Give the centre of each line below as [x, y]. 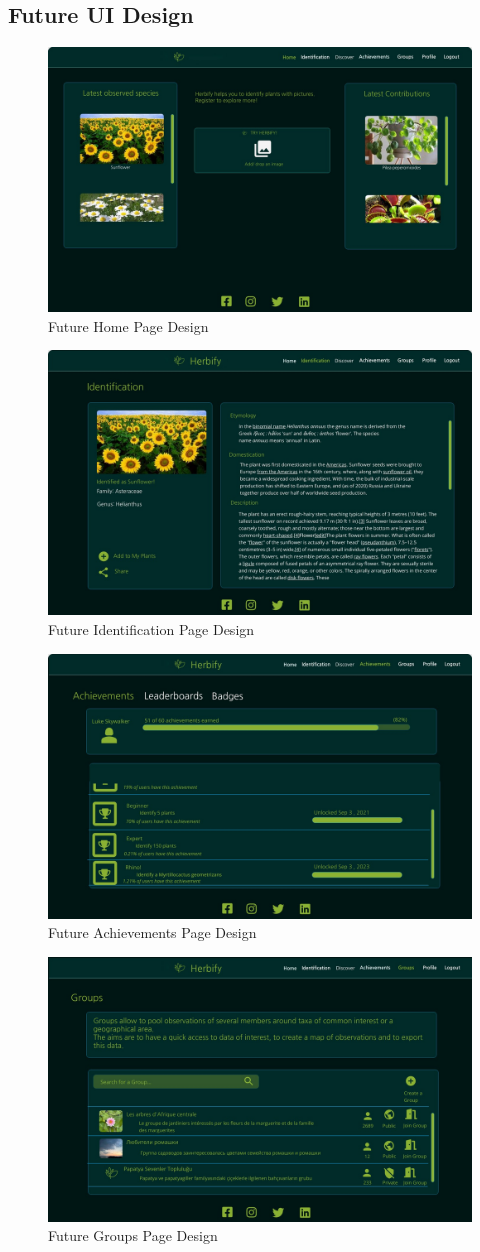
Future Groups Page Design [133, 1235]
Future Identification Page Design [151, 628]
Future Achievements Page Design [152, 932]
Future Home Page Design [128, 325]
